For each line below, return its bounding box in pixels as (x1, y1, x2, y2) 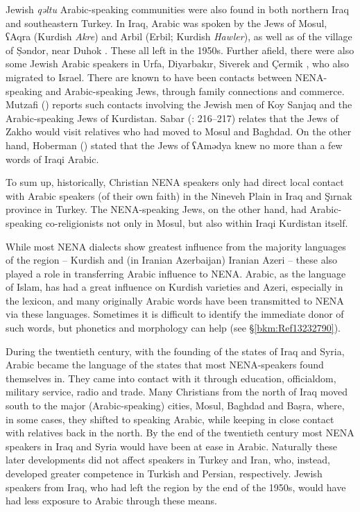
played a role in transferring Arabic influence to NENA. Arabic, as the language (6, 266, 346, 280)
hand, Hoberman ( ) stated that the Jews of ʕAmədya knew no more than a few (6, 137, 343, 152)
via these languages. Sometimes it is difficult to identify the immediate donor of (6, 307, 344, 321)
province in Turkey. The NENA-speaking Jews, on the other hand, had (6, 202, 307, 216)
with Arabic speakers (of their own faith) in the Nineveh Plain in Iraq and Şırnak (6, 188, 352, 203)
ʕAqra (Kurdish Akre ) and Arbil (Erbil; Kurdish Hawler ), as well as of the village (6, 29, 352, 44)
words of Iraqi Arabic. (6, 151, 99, 166)
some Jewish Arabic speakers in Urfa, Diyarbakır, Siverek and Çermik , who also (6, 56, 349, 71)
